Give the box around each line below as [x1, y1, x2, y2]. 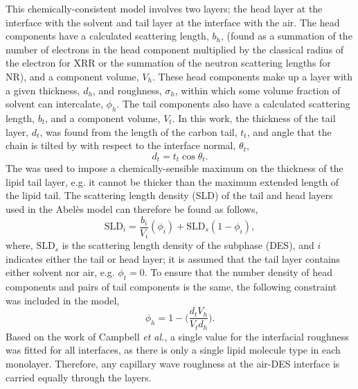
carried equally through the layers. [6, 370, 152, 384]
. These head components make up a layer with [152, 69, 353, 83]
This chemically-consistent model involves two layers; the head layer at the [6, 1, 323, 15]
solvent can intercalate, [6, 96, 103, 111]
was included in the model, [6, 293, 120, 307]
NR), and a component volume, [6, 69, 139, 83]
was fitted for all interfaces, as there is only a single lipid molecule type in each [6, 343, 341, 357]
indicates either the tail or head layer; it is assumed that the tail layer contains [6, 251, 341, 266]
